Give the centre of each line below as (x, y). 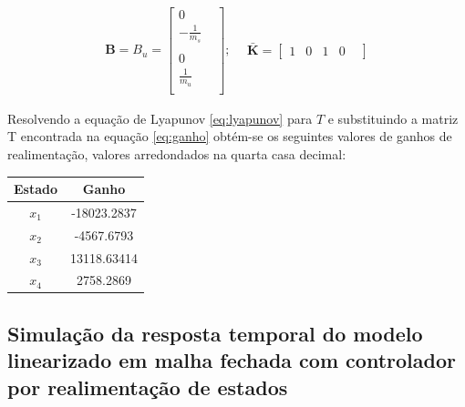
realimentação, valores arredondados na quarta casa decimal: (177, 153)
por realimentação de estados (148, 387)
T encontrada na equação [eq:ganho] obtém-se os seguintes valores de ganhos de (230, 136)
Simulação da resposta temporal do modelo (215, 333)
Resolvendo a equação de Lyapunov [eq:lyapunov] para (160, 118)
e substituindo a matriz (393, 118)
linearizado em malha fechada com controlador (232, 360)
